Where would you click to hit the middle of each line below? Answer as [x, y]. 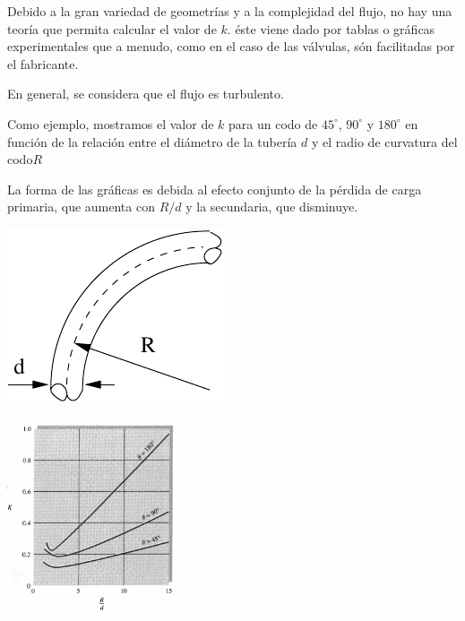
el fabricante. [43, 63]
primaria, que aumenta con [81, 207]
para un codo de [273, 123]
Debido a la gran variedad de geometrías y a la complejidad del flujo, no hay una [230, 11]
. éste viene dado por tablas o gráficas [331, 28]
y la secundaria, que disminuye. [272, 207]
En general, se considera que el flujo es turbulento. [146, 94]
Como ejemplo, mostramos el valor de [111, 123]
